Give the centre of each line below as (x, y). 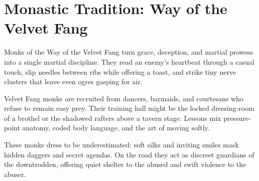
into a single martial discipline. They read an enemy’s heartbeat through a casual (129, 61)
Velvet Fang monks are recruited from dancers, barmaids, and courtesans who (124, 98)
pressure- (237, 118)
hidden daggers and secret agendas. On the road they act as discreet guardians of (129, 154)
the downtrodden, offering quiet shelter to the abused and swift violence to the (125, 164)
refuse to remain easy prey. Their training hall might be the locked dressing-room (129, 108)
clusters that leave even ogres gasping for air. (73, 81)
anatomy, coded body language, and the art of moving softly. (116, 128)
